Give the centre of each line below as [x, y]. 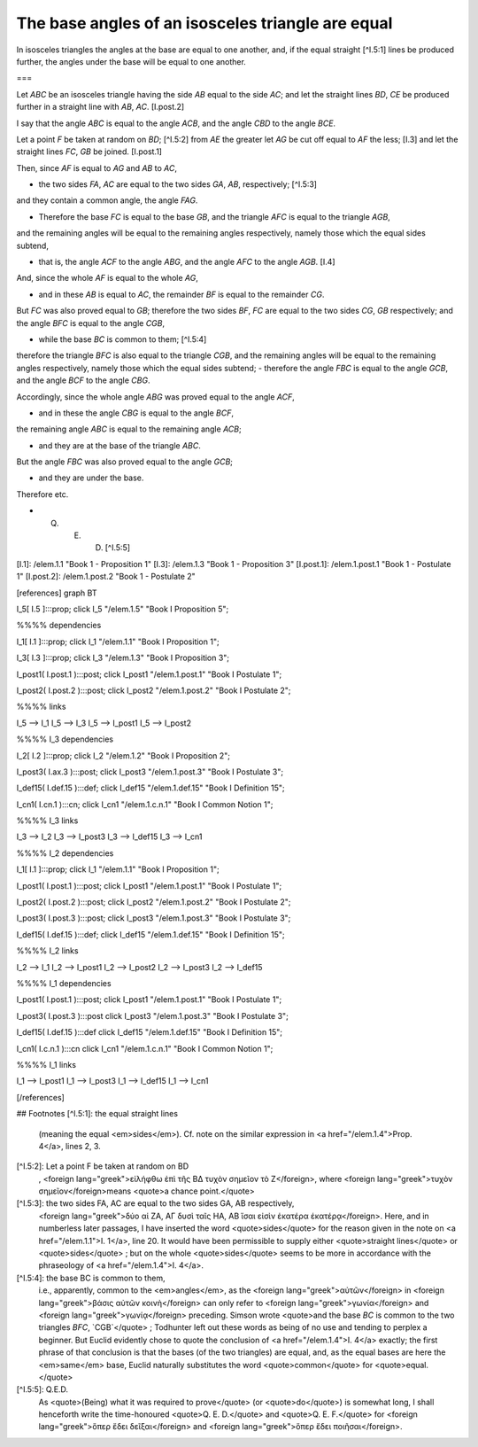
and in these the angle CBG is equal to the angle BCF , [136, 413]
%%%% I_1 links [46, 1064]
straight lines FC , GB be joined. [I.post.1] [89, 152]
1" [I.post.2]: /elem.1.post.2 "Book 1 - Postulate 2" [106, 577]
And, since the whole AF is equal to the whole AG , [108, 278]
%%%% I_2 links [47, 951]
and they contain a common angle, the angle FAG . [107, 200]
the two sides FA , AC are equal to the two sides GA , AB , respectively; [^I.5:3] [178, 184]
